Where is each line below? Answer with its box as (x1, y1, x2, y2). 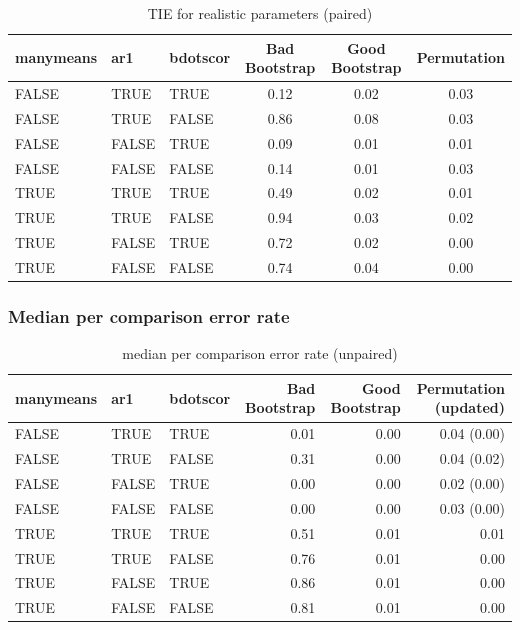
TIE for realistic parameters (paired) (147, 3, 373, 23)
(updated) (434, 397, 505, 418)
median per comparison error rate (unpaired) (122, 343, 398, 364)
